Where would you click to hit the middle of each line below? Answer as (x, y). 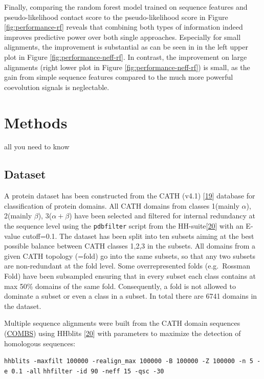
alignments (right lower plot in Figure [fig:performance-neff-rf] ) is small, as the (127, 67)
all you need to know (37, 147)
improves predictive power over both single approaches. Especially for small (123, 37)
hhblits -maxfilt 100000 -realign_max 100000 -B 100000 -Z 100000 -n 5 (129, 361)
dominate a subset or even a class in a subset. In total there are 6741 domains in (131, 296)
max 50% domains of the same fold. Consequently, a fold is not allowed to (120, 286)
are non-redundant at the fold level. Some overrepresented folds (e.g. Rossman (127, 266)
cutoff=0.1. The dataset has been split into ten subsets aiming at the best (138, 236)
